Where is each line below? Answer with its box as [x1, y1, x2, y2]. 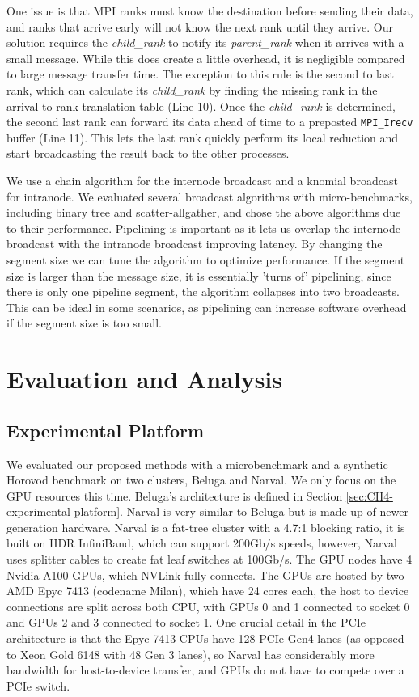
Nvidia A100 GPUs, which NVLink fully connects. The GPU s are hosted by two [6, 566, 404, 583]
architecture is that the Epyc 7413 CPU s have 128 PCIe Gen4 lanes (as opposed [6, 630, 404, 647]
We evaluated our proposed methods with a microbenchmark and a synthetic [6, 455, 388, 472]
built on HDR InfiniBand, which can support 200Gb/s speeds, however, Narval [6, 534, 397, 551]
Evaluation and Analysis [6, 362, 282, 395]
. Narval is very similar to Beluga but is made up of [120, 503, 376, 520]
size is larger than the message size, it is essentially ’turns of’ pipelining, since [6, 267, 391, 284]
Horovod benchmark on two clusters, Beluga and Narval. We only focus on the [6, 471, 396, 488]
